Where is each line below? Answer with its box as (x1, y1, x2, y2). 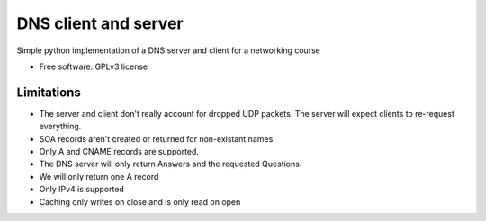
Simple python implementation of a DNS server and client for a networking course (16, 45, 321, 56)
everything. (39, 121, 82, 132)
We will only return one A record (39, 171, 159, 181)
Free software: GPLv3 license (39, 61, 148, 72)
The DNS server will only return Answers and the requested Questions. (39, 158, 302, 170)
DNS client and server (16, 13, 184, 33)
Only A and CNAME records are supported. (39, 146, 200, 157)
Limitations (16, 84, 81, 100)
